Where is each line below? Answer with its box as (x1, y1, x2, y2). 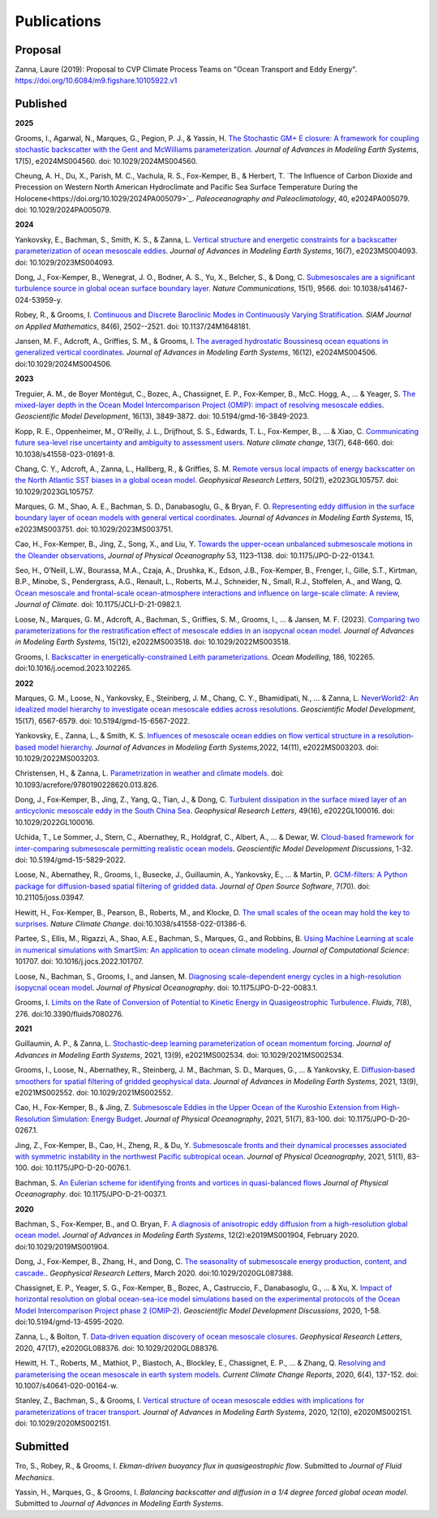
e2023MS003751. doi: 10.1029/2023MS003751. (15, 524, 174, 534)
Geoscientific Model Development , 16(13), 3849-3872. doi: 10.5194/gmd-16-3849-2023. (15, 411, 310, 421)
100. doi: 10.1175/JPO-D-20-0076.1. (15, 1163, 131, 1172)
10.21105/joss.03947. (15, 892, 84, 902)
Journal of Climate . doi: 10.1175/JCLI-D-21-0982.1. (15, 600, 182, 609)
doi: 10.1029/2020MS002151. (15, 1418, 111, 1428)
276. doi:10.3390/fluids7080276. (15, 1008, 124, 1018)
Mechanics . (15, 1473, 54, 1482)
